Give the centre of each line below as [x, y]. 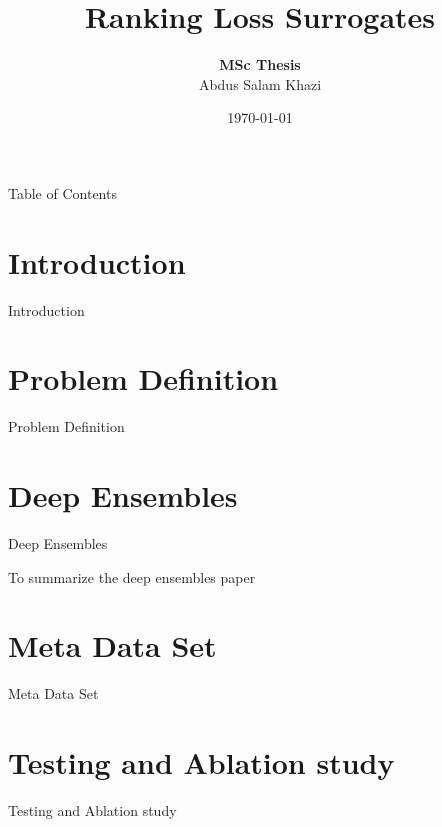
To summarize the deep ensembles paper [132, 576]
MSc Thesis [260, 64]
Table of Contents [62, 192]
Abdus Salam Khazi [260, 83]
